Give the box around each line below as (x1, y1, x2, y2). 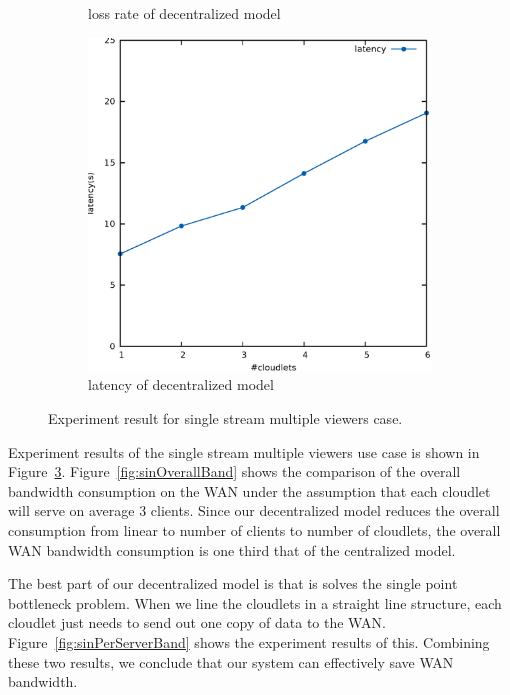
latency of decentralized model (88, 374, 274, 395)
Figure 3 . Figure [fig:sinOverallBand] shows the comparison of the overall (8, 461, 461, 482)
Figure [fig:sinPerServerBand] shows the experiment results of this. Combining (8, 631, 490, 652)
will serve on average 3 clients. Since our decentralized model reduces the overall (8, 500, 500, 521)
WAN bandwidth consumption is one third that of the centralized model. (8, 539, 456, 560)
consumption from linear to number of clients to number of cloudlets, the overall (8, 520, 501, 540)
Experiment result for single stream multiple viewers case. (48, 408, 403, 429)
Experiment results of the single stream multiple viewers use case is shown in (8, 441, 480, 462)
